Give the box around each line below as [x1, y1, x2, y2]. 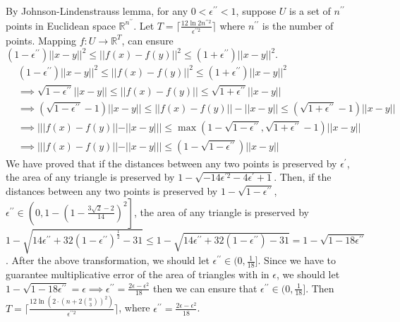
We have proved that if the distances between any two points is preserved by [6, 155, 337, 170]
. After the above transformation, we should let [6, 253, 210, 268]
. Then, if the [274, 169, 332, 184]
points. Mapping [6, 32, 77, 47]
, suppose [236, 4, 277, 18]
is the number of [262, 18, 334, 32]
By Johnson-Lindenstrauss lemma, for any [6, 4, 188, 18]
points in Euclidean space [6, 18, 116, 32]
